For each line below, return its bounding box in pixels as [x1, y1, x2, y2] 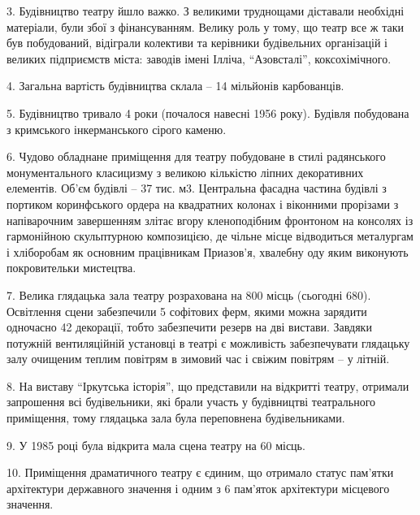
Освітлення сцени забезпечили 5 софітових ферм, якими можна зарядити [6, 302, 367, 319]
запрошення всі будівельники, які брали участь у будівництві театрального [6, 393, 376, 410]
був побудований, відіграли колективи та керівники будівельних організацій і [6, 34, 388, 51]
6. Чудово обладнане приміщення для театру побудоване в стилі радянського [6, 148, 386, 165]
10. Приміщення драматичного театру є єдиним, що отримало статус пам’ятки [6, 464, 394, 481]
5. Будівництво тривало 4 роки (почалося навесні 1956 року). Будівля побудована [6, 104, 409, 121]
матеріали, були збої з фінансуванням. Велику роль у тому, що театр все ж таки [6, 18, 404, 35]
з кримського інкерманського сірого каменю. [6, 120, 227, 137]
